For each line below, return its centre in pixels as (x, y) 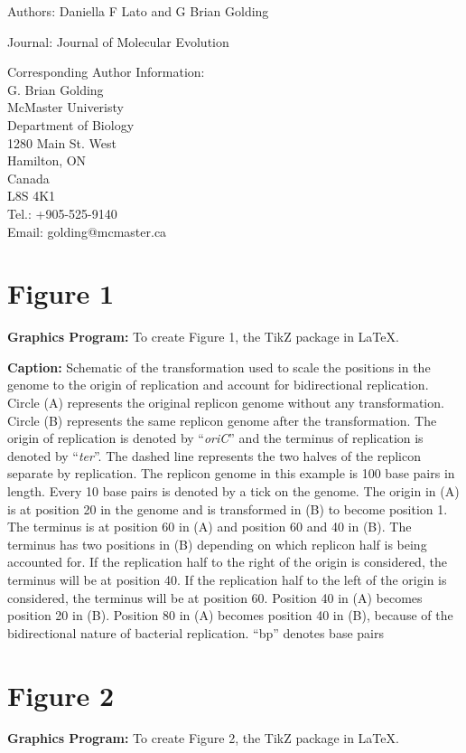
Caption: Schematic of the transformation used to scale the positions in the (219, 367)
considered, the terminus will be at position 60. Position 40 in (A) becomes (215, 597)
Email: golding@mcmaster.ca (87, 231)
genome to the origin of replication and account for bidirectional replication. (218, 385)
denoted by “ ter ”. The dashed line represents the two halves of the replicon (214, 455)
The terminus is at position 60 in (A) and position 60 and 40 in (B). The (210, 527)
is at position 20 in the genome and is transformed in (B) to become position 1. (228, 508)
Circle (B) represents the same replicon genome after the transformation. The (222, 420)
